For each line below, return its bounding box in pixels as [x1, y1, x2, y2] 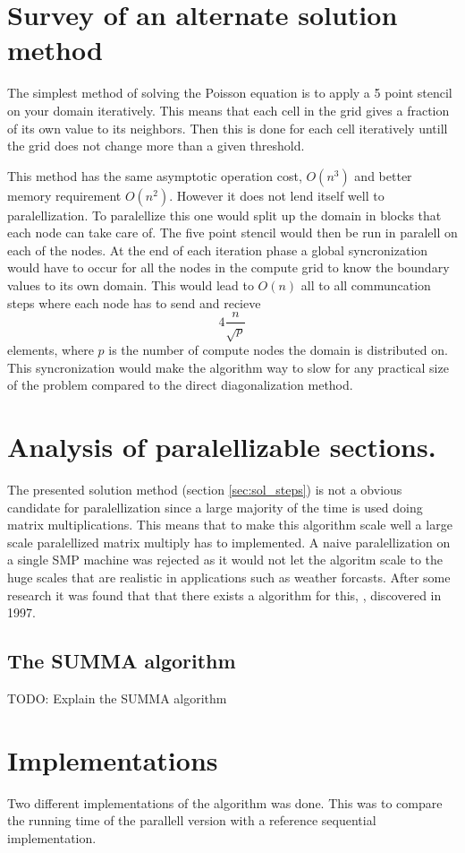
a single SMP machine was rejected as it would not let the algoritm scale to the [7, 550, 444, 569]
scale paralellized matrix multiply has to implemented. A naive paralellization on [7, 532, 451, 551]
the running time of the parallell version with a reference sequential [7, 811, 376, 830]
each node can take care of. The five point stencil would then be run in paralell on [7, 223, 458, 242]
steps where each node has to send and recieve [7, 293, 261, 312]
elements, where [7, 340, 94, 359]
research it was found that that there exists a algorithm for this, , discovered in [7, 585, 442, 604]
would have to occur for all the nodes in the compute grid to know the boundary [7, 258, 450, 277]
